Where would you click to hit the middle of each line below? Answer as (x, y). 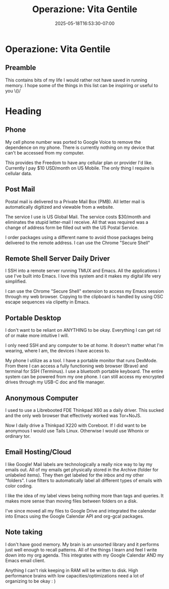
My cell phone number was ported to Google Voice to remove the (73, 142)
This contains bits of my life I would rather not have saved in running (76, 80)
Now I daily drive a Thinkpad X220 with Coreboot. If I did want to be (76, 425)
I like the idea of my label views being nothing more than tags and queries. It (84, 495)
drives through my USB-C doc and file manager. (55, 382)
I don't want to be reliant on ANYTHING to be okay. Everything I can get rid (83, 330)
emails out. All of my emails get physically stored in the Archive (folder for (82, 469)
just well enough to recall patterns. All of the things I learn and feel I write (81, 549)
